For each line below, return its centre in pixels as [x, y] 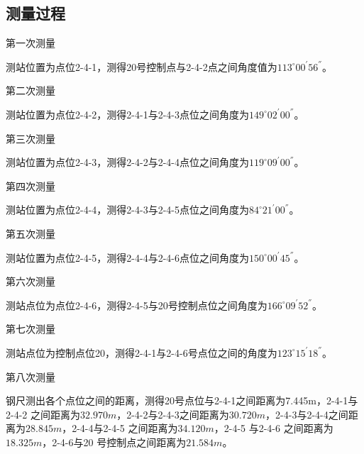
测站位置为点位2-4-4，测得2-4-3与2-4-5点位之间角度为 [127, 210]
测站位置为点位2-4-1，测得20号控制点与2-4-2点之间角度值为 [142, 66]
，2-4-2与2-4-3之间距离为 [173, 414]
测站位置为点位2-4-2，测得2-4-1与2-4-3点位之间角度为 [127, 114]
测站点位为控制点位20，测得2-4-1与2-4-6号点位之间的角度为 [142, 352]
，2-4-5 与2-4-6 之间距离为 [274, 428]
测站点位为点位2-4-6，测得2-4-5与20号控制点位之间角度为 [137, 305]
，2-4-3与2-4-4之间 [307, 414]
